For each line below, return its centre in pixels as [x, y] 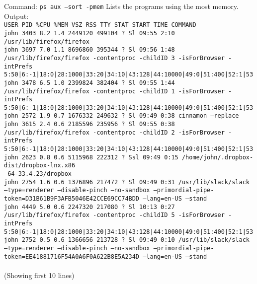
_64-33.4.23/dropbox [38, 174]
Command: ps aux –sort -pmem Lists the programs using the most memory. [121, 6]
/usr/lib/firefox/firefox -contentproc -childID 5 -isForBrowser [114, 215]
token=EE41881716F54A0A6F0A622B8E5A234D [72, 256]
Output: [16, 16]
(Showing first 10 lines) [39, 275]
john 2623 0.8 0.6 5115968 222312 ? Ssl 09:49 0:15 [91, 157]
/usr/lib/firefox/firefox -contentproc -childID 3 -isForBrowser [114, 58]
